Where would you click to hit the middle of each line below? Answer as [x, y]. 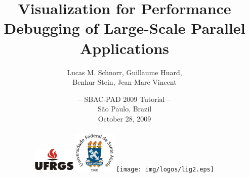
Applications [124, 48]
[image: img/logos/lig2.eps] [165, 169]
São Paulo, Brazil [124, 109]
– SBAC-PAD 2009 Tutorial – [124, 99]
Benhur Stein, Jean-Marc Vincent [124, 82]
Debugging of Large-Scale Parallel [124, 28]
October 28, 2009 [124, 118]
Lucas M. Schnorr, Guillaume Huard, [124, 72]
